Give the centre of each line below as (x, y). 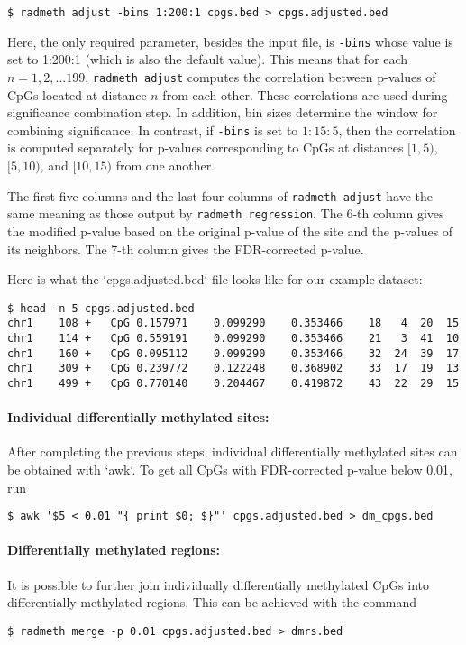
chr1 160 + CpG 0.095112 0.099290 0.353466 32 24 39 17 (233, 353)
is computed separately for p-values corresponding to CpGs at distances (206, 147)
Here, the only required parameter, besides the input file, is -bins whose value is (230, 41)
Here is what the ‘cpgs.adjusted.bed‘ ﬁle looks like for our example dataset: (215, 279)
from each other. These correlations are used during (305, 94)
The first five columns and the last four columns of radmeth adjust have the (220, 195)
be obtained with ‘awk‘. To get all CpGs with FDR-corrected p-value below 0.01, (230, 470)
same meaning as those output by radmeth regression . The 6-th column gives (226, 213)
